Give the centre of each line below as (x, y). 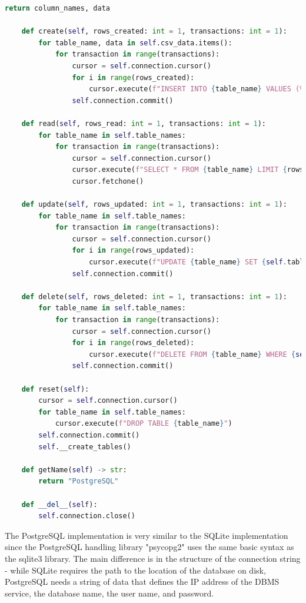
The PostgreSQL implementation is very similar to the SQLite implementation (147, 535)
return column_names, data (57, 8)
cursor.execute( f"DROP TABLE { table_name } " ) (144, 424)
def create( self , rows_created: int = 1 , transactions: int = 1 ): (154, 32)
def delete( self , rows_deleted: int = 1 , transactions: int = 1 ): (154, 296)
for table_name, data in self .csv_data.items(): (135, 43)
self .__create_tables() (85, 447)
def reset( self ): (55, 389)
